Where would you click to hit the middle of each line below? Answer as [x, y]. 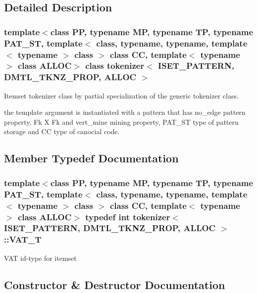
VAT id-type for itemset [40, 258]
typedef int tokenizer [128, 217]
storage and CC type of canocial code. [62, 131]
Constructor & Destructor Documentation [115, 284]
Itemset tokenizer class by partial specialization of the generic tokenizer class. [121, 95]
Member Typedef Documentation [91, 158]
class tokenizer [115, 66]
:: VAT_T [23, 239]
